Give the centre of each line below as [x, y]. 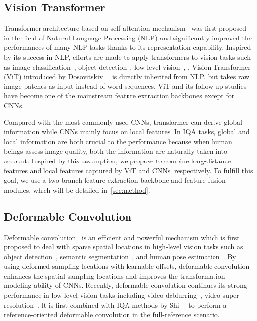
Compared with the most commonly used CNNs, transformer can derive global [123, 122]
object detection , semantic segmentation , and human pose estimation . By [120, 256]
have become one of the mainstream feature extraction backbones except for [119, 96]
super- [232, 295]
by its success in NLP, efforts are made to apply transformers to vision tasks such [128, 57]
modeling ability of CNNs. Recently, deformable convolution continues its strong [126, 285]
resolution [19, 304]
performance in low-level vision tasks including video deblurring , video [112, 295]
